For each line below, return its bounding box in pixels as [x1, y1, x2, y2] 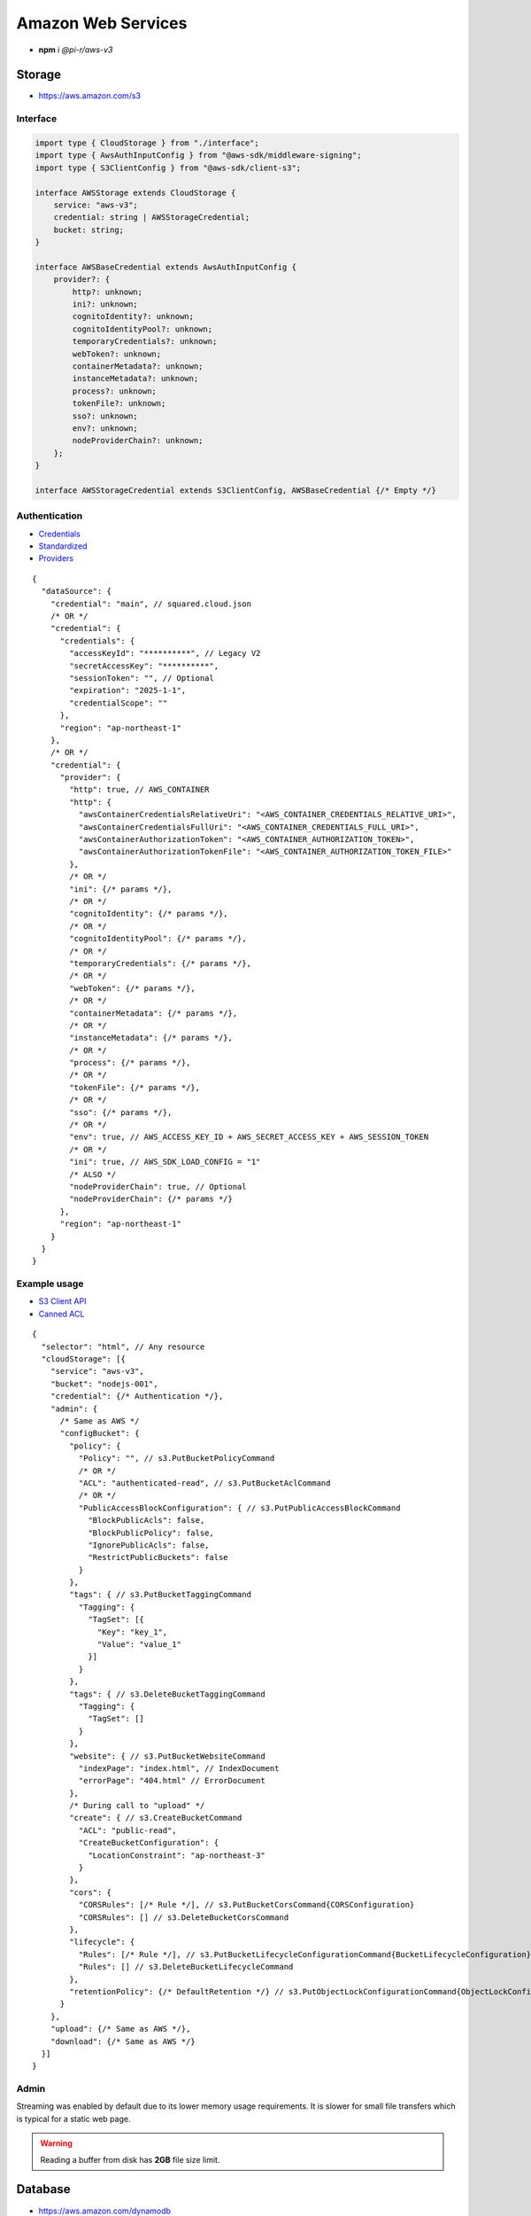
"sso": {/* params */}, [69, 1107, 173, 1117]
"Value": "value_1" [97, 1640, 181, 1650]
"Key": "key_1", [97, 1627, 168, 1637]
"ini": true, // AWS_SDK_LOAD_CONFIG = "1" [69, 1157, 261, 1167]
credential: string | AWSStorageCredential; [53, 213, 250, 222]
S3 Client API [38, 1296, 87, 1307]
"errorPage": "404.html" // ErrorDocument [78, 1775, 265, 1786]
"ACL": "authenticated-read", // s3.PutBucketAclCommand [78, 1478, 331, 1488]
